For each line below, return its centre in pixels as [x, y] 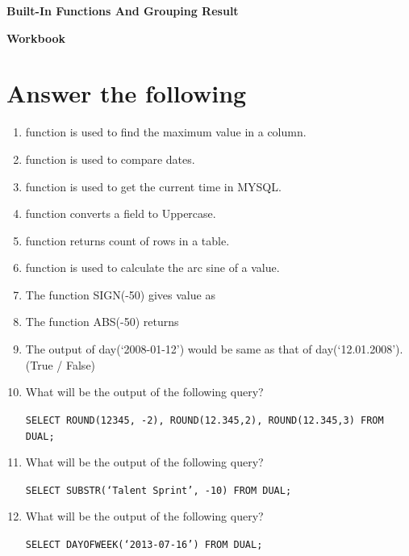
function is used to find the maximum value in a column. [166, 132]
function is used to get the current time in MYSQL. [153, 186]
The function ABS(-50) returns [102, 322]
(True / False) [61, 364]
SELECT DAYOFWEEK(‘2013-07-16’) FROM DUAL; [144, 545]
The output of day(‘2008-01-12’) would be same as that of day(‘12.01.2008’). [214, 349]
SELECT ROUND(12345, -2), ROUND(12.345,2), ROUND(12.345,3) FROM [204, 420]
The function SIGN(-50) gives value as [120, 294]
